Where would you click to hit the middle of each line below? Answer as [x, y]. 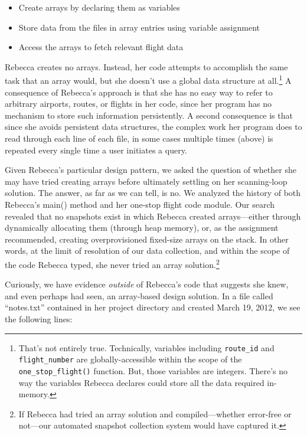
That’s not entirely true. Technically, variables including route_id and [146, 347]
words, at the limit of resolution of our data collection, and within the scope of [147, 251]
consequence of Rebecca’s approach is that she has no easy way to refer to [139, 92]
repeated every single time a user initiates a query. [96, 150]
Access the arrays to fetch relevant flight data [101, 47]
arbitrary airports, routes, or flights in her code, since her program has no [138, 104]
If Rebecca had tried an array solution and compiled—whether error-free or [155, 413]
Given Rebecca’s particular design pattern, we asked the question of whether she [151, 170]
